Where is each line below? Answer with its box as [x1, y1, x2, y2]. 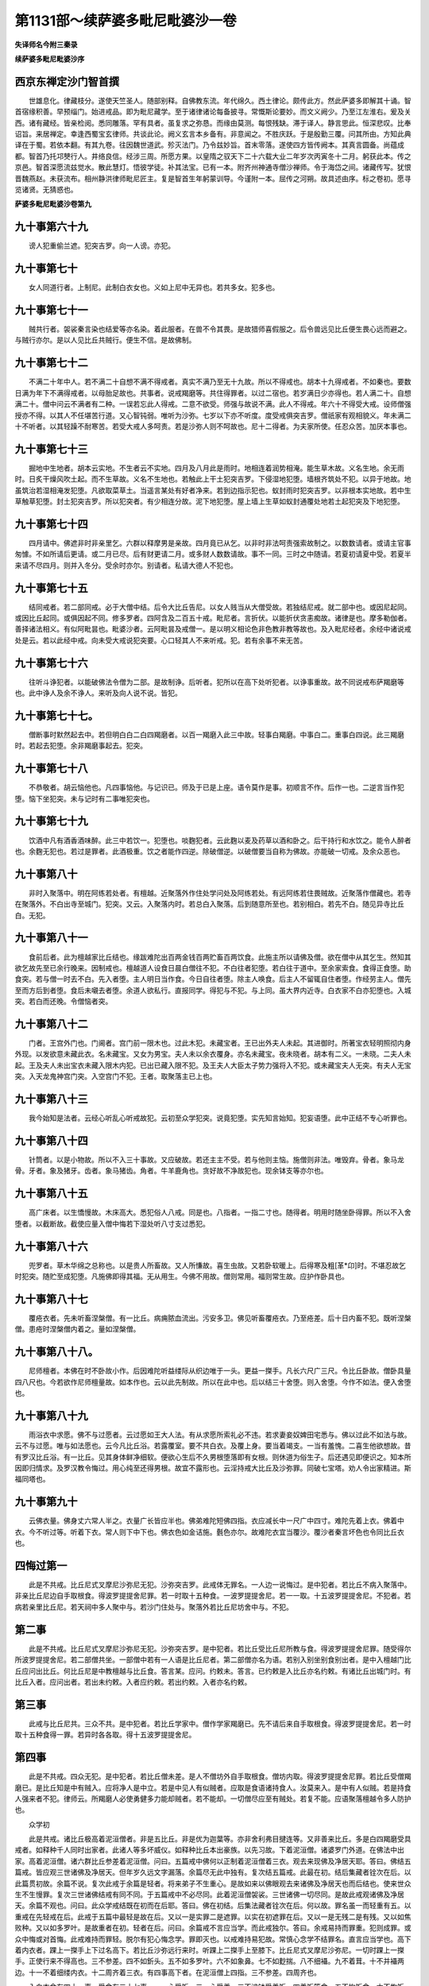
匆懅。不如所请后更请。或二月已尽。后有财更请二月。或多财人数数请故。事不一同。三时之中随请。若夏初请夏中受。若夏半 [14, 549, 412, 559]
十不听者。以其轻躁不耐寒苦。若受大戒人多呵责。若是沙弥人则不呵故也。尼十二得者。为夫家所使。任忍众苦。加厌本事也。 [14, 421, 412, 431]
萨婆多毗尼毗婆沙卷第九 [14, 199, 91, 209]
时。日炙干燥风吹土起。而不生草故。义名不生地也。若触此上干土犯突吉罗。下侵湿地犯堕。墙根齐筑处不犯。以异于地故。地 [14, 474, 412, 484]
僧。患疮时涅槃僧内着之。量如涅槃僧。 [14, 1324, 141, 1334]
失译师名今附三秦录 [14, 40, 78, 49]
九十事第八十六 [14, 1239, 88, 1253]
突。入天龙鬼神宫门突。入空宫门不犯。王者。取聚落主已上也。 [14, 1072, 217, 1081]
